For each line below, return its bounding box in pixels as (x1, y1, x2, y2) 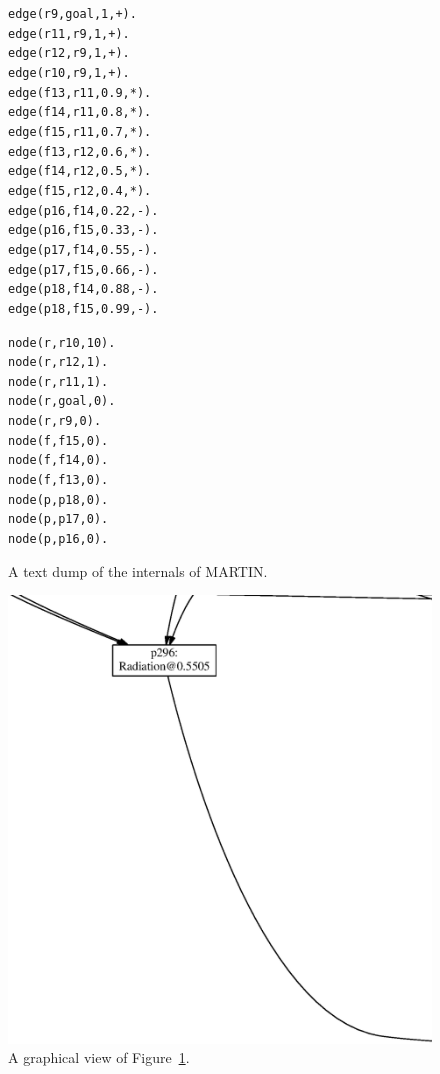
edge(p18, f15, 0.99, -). (8, 301, 159, 316)
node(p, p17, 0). (8, 512, 109, 527)
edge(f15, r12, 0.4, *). (8, 183, 152, 198)
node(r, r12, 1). (8, 355, 109, 370)
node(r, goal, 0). (8, 394, 116, 409)
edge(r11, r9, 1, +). (8, 26, 130, 41)
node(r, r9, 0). (8, 414, 102, 429)
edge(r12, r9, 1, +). (8, 46, 130, 61)
